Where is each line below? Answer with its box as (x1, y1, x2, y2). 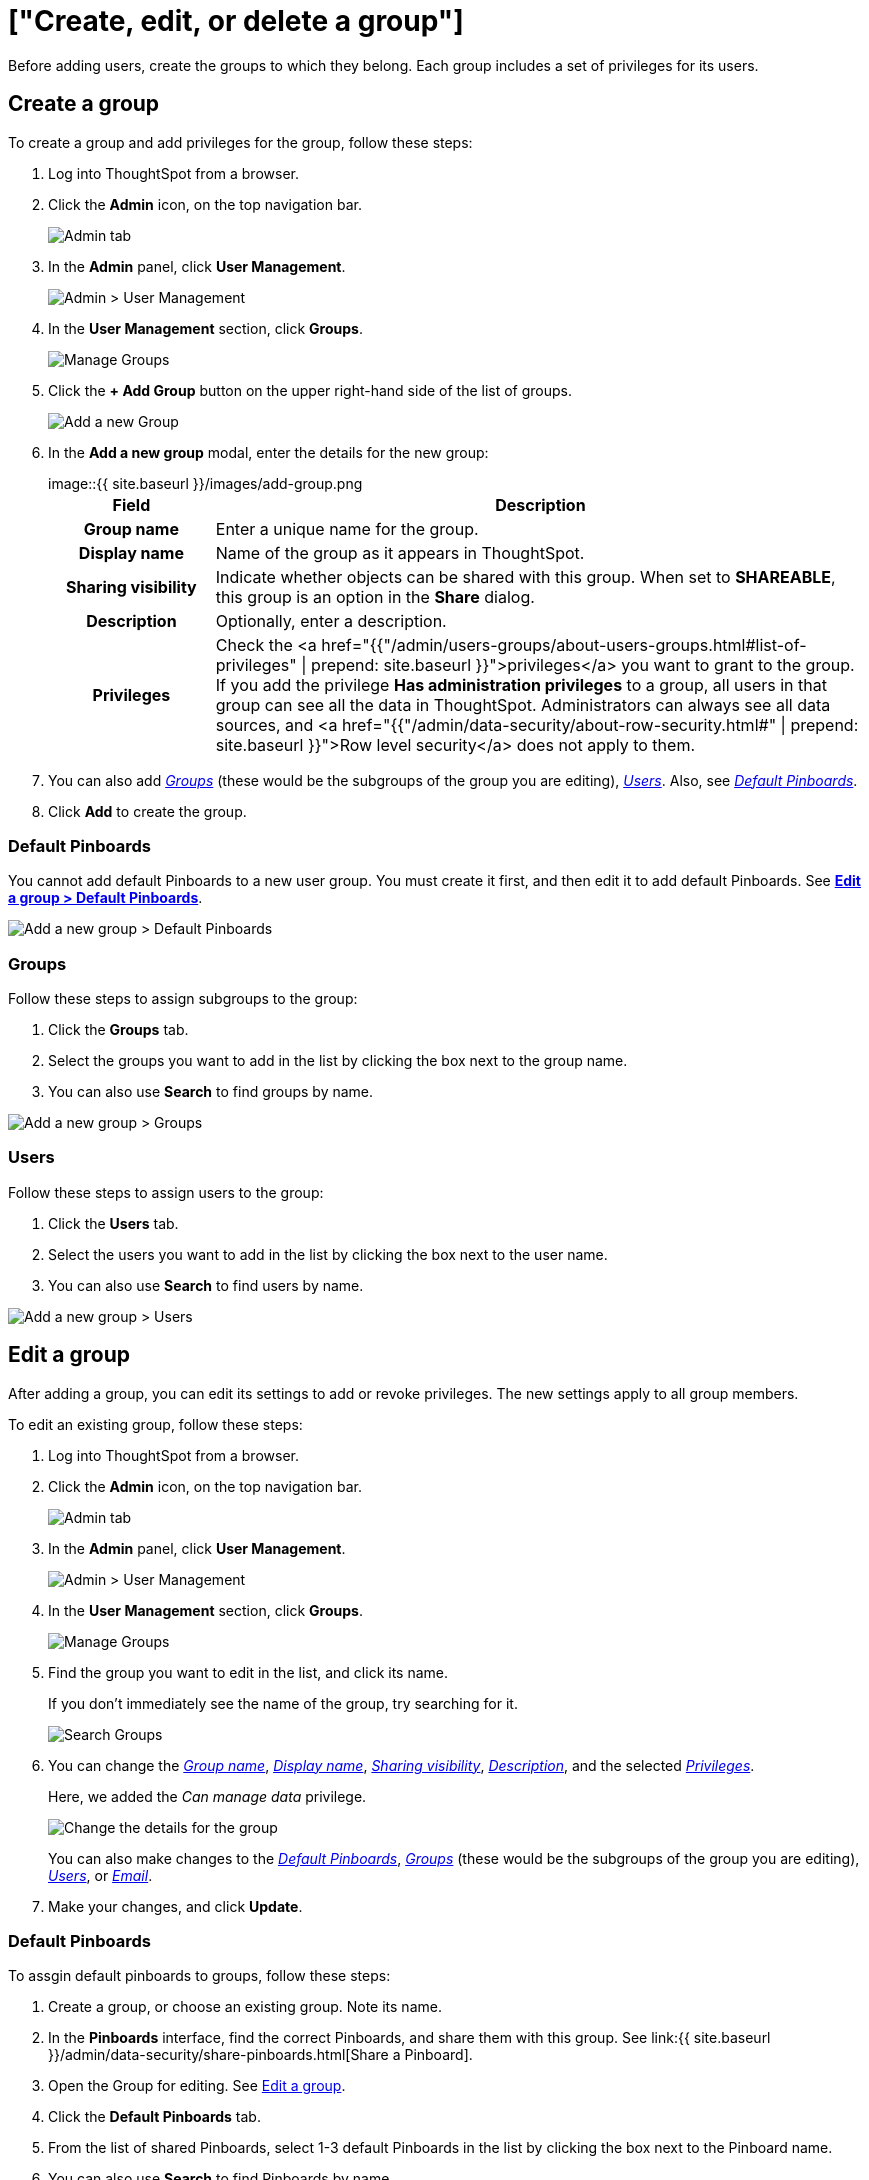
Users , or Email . (48, 1866, 153, 1884)
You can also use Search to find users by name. (48, 1276, 364, 1294)
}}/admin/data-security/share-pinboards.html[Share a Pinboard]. (48, 2046, 473, 2064)
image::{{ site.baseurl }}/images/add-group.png (48, 474, 363, 492)
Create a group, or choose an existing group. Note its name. (48, 1998, 442, 2016)
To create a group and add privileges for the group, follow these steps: (8, 133, 473, 151)
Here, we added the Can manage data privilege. (48, 1787, 367, 1805)
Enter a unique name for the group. (215, 518, 479, 539)
